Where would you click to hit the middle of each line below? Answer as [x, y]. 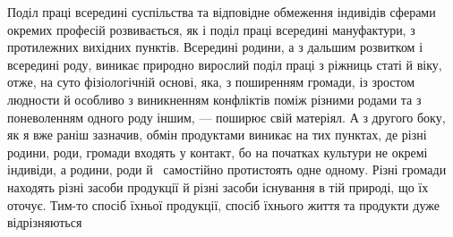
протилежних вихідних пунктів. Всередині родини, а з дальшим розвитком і [215, 47]
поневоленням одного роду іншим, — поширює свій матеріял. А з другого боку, [226, 117]
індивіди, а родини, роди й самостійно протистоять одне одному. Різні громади [227, 169]
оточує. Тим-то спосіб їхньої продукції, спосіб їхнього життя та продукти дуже [223, 204]
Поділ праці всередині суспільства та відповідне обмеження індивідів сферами [222, 12]
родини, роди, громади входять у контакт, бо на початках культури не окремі [218, 152]
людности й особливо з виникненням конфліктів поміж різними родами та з [214, 99]
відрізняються [45, 222]
